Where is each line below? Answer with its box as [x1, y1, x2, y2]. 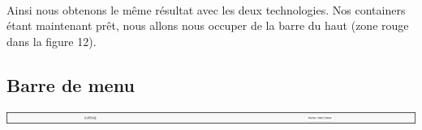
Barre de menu [6, 72, 135, 97]
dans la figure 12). [6, 32, 97, 49]
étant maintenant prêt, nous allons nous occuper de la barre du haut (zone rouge [6, 17, 409, 34]
